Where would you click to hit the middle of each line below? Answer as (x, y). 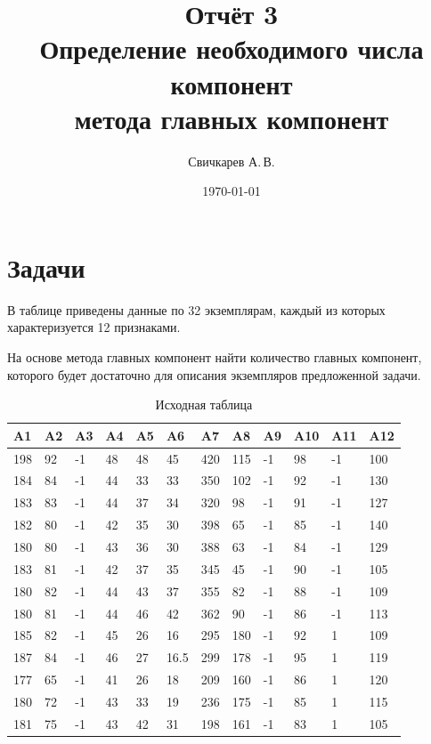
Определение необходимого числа (232, 49)
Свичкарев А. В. (232, 161)
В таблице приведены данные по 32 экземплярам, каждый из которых (196, 309)
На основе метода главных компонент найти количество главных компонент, (215, 357)
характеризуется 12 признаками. (94, 327)
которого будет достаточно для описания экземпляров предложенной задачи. (214, 374)
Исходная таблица (204, 404)
